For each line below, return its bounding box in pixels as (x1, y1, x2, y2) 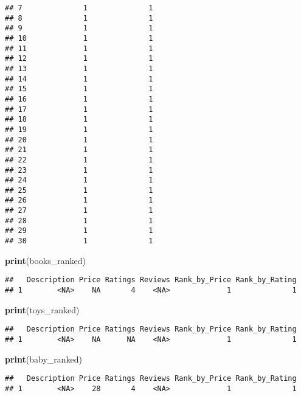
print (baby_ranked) (5, 352, 83, 365)
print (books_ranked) (5, 254, 86, 266)
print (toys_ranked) (5, 303, 80, 316)
